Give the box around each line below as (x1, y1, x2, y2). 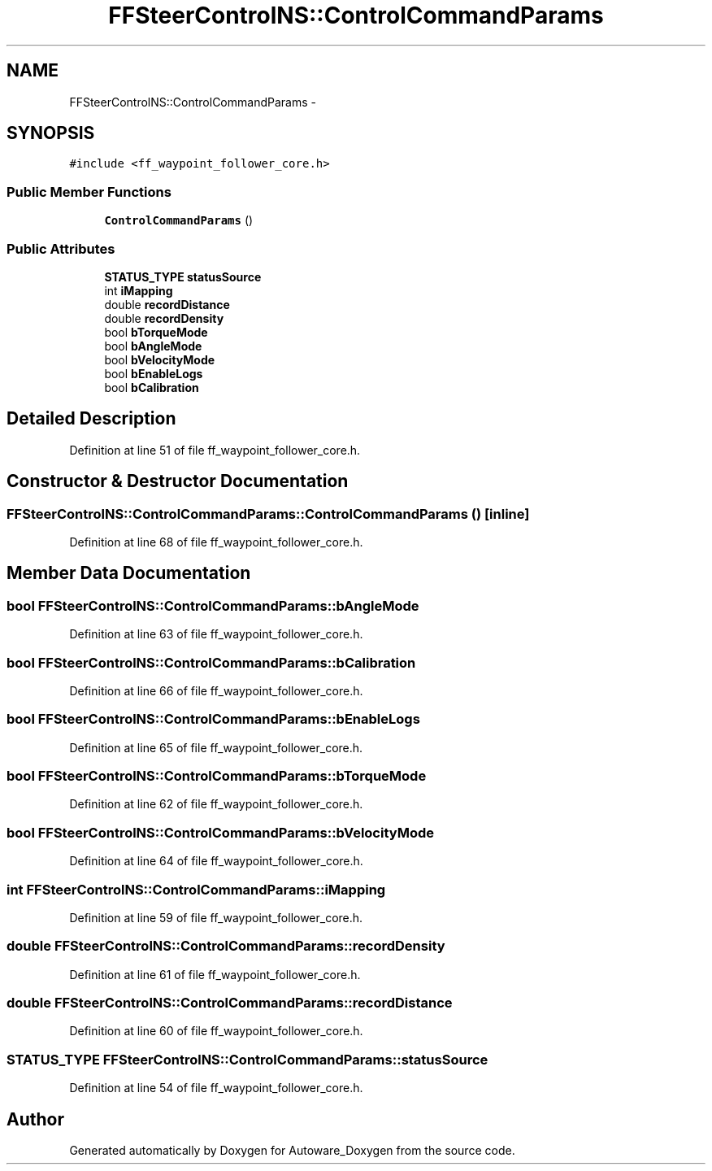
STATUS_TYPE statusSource (104, 269, 262, 284)
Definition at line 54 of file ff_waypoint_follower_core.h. (69, 1081, 363, 1095)
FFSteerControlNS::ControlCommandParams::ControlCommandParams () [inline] (7, 505, 530, 522)
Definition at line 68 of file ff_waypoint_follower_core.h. (69, 535, 363, 549)
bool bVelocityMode (104, 352, 215, 367)
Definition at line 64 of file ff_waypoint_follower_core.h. (69, 854, 363, 868)
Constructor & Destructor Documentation (7, 471, 349, 492)
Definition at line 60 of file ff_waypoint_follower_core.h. (69, 1024, 363, 1038)
